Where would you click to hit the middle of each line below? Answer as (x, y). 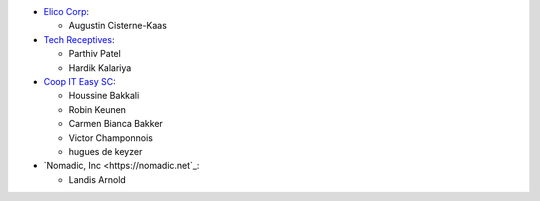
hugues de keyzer (105, 151)
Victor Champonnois (111, 137)
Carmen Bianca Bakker (116, 124)
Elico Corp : (66, 11)
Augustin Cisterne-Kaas (117, 26)
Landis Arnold (97, 179)
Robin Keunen (97, 109)
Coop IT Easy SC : (79, 81)
